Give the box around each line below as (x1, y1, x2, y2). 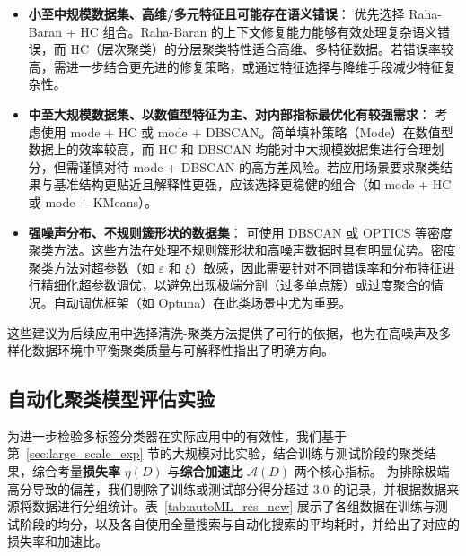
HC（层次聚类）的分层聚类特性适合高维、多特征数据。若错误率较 (70, 39, 454, 58)
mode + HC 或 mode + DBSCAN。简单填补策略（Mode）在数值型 (70, 122, 453, 141)
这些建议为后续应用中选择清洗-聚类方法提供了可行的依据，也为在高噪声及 (7, 323, 439, 342)
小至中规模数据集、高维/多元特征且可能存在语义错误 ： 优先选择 (28, 4, 405, 22)
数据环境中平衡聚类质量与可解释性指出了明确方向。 (31, 341, 334, 360)
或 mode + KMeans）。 (28, 192, 157, 211)
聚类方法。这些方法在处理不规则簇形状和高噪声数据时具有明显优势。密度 (28, 240, 456, 259)
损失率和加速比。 (7, 532, 108, 551)
